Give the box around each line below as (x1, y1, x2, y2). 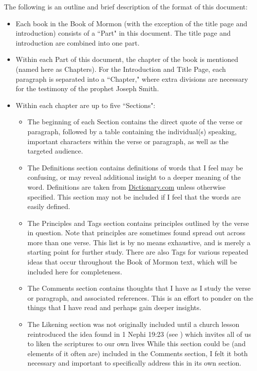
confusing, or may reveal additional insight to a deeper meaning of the (27, 172, 241, 182)
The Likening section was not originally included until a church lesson (27, 319, 240, 329)
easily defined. (27, 201, 70, 212)
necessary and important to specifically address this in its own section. (27, 358, 242, 368)
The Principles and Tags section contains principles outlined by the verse (27, 217, 249, 228)
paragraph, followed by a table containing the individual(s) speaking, (27, 126, 237, 136)
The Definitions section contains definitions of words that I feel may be (27, 162, 243, 172)
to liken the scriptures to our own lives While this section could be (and (27, 338, 246, 349)
